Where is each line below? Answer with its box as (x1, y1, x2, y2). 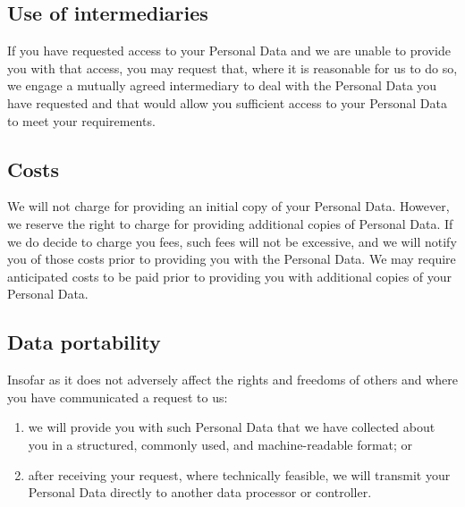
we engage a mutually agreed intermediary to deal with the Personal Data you (7, 76, 437, 95)
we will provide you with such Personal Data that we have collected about (28, 418, 435, 436)
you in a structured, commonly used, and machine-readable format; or (28, 435, 413, 453)
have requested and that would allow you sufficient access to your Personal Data (7, 93, 448, 112)
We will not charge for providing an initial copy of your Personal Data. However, (7, 197, 450, 215)
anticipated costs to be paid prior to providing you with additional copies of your (7, 266, 452, 285)
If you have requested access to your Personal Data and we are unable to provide (7, 41, 451, 60)
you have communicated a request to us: (7, 387, 228, 406)
